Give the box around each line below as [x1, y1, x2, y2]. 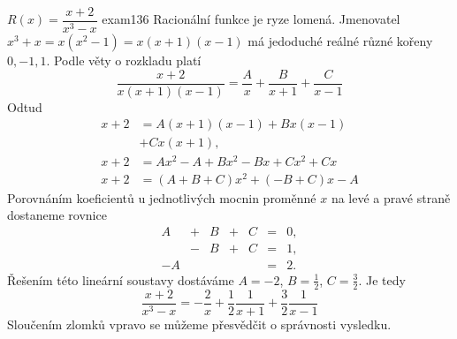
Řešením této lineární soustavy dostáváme [7, 270, 234, 289]
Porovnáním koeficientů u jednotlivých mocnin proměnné [7, 188, 316, 207]
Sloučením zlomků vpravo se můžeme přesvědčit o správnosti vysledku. [7, 314, 392, 333]
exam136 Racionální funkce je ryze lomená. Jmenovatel [102, 10, 400, 28]
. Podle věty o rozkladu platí [46, 51, 202, 70]
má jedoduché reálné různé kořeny [248, 32, 433, 50]
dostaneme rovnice [7, 206, 107, 224]
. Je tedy [358, 270, 406, 289]
